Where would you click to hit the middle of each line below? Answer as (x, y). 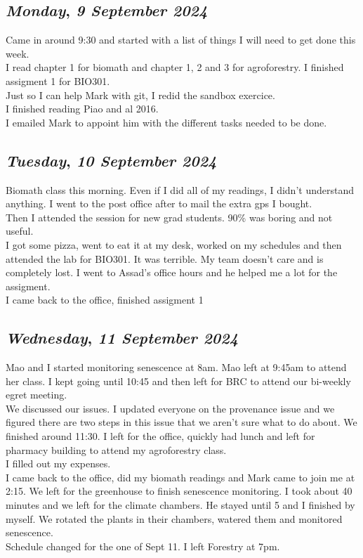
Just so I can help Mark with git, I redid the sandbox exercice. (140, 95)
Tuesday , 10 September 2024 (111, 160)
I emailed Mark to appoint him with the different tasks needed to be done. (166, 122)
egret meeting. (37, 395)
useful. (20, 231)
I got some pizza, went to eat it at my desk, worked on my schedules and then (174, 244)
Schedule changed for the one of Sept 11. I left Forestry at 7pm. (143, 546)
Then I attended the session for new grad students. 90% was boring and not (169, 217)
